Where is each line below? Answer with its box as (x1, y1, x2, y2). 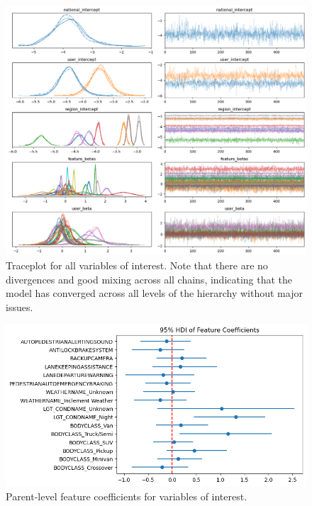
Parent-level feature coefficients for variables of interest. (6, 488, 247, 503)
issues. (6, 299, 33, 314)
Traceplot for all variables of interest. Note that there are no (6, 257, 268, 272)
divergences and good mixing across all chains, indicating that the (6, 271, 293, 286)
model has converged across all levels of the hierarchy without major (6, 286, 303, 300)
